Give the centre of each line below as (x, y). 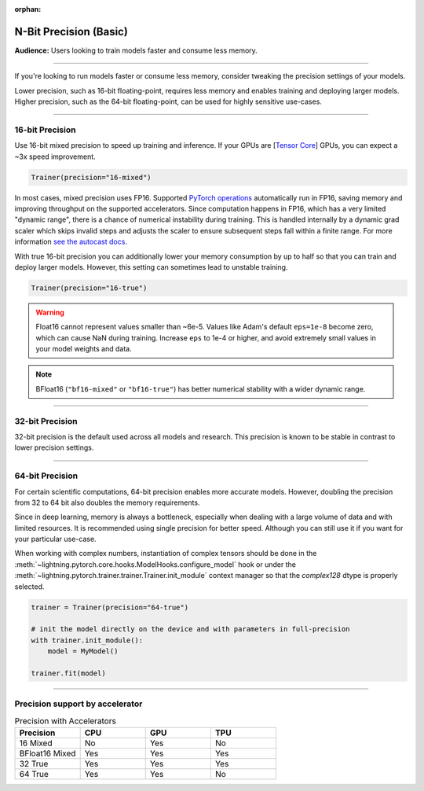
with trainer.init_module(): (87, 640)
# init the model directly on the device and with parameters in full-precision (190, 629)
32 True (34, 764)
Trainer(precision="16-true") (89, 288)
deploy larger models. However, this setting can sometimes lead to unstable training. (151, 267)
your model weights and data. (84, 349)
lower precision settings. (54, 447)
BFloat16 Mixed (48, 753)
